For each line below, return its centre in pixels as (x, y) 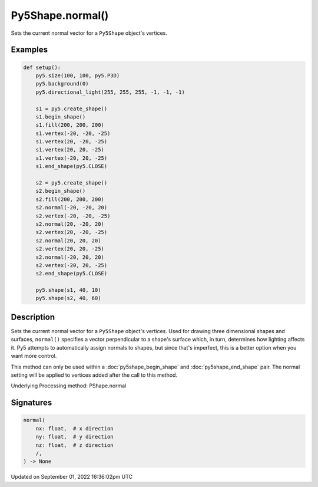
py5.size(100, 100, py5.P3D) (78, 75)
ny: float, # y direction (75, 437)
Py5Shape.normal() (60, 15)
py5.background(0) (62, 84)
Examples (29, 50)
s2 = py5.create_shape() (72, 183)
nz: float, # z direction (75, 445)
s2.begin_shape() (61, 191)
